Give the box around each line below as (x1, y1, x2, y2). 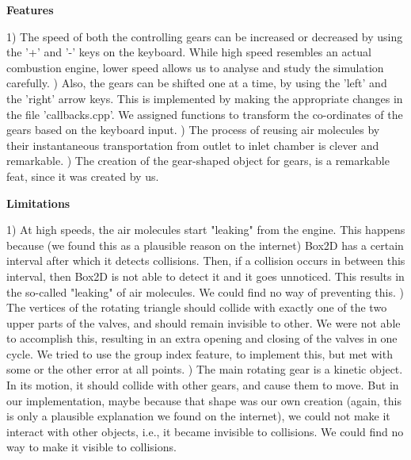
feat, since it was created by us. (6, 167, 159, 184)
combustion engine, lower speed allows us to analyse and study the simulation (6, 59, 384, 75)
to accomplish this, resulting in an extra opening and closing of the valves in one (6, 330, 398, 347)
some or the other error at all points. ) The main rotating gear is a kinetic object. (6, 361, 403, 378)
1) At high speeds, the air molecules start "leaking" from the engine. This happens (6, 221, 405, 238)
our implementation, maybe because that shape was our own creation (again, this (6, 392, 401, 408)
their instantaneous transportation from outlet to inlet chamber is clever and (6, 136, 379, 153)
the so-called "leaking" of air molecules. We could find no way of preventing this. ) (6, 283, 404, 300)
